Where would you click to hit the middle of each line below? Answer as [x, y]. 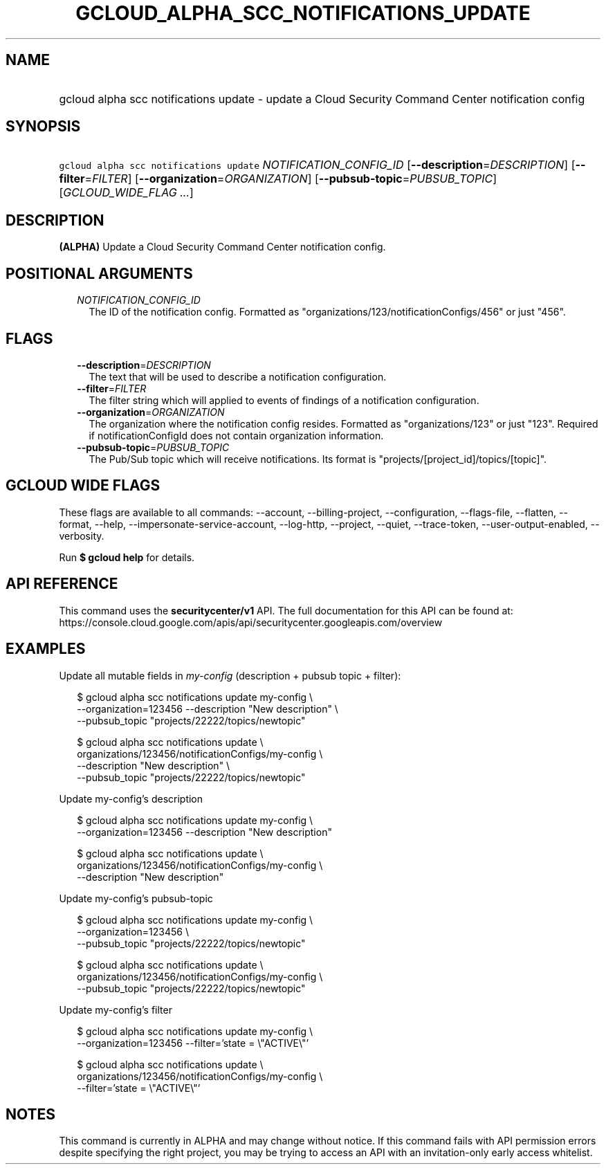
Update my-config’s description [131, 798]
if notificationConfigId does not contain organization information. [236, 435]
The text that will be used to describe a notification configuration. [238, 376]
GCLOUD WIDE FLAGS [83, 486]
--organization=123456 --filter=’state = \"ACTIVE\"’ [193, 1043]
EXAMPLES [46, 649]
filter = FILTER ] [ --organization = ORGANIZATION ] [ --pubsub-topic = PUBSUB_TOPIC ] [278, 179]
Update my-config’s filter [116, 1009]
